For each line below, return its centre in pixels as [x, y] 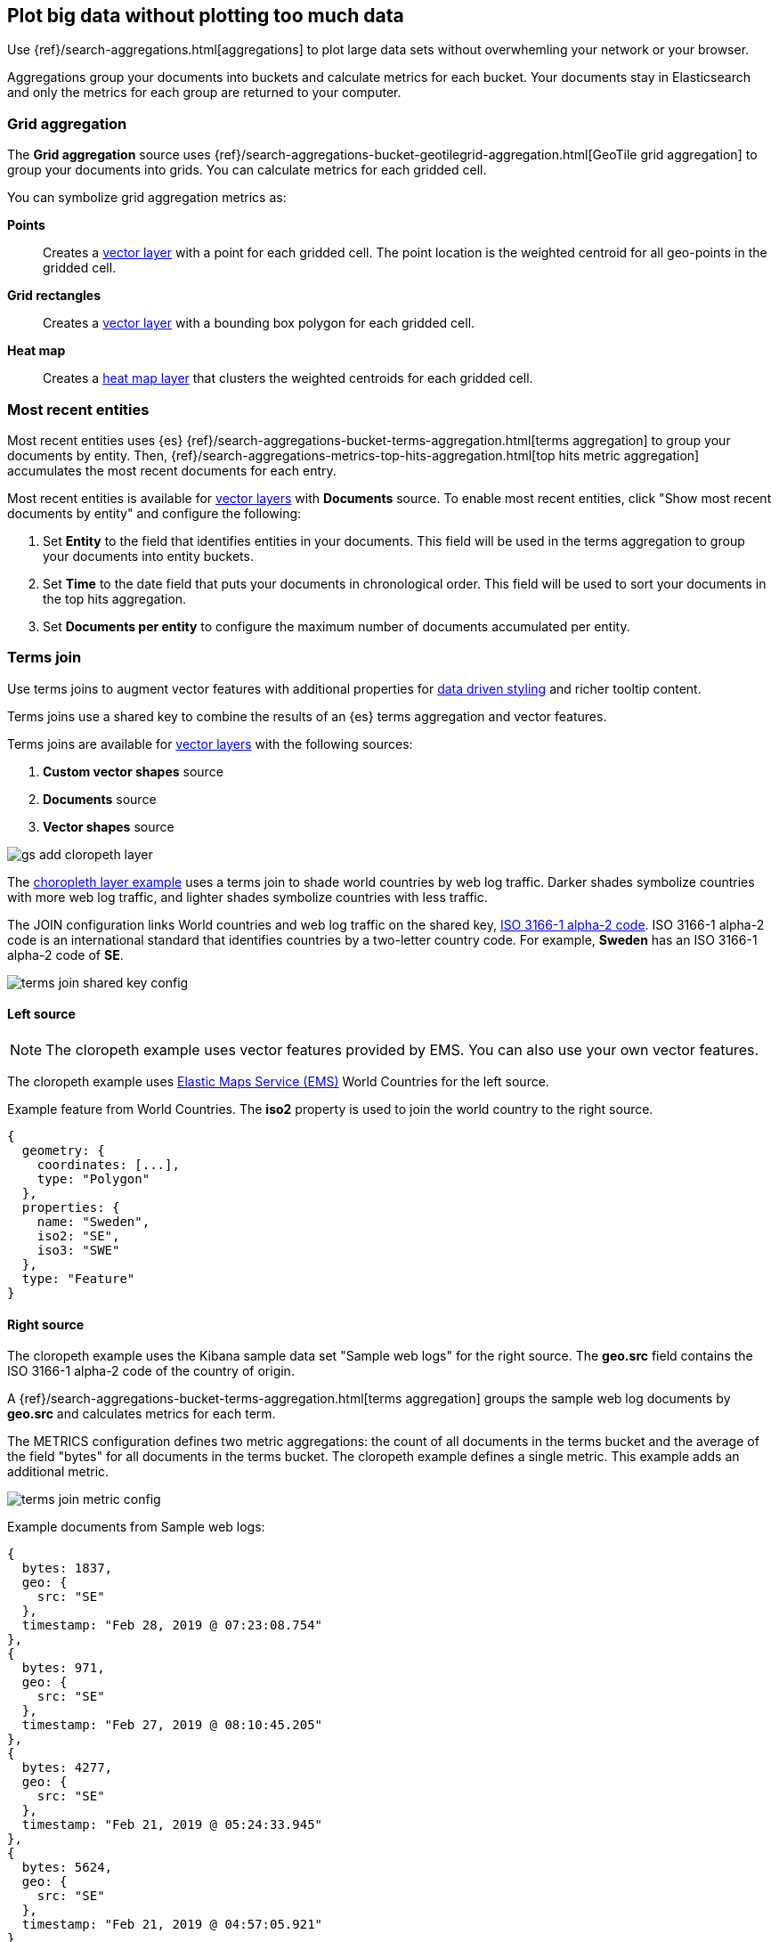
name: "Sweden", [93, 1221]
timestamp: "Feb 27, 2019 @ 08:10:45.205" [172, 1725]
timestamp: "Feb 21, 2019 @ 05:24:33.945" [172, 1825]
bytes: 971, [63, 1668]
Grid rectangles [54, 296]
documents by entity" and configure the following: [154, 513]
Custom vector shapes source [133, 771]
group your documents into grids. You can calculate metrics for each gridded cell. [247, 170]
